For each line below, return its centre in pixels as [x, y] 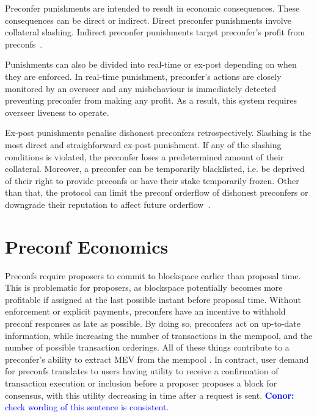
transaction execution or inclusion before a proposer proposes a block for [141, 383]
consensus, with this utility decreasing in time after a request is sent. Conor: [150, 395]
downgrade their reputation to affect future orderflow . [108, 204]
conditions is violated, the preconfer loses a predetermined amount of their [144, 156]
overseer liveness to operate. [57, 112]
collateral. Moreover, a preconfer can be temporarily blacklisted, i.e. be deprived [155, 169]
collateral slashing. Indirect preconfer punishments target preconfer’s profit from [155, 32]
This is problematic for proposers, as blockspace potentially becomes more [144, 287]
